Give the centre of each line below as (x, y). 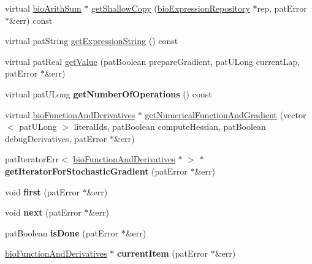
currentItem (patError (162, 253)
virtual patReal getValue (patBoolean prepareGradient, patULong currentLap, (153, 61)
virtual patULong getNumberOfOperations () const (108, 93)
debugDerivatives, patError (56, 138)
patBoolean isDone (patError (62, 232)
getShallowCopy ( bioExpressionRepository (170, 8)
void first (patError (42, 191)
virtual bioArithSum (43, 8)
